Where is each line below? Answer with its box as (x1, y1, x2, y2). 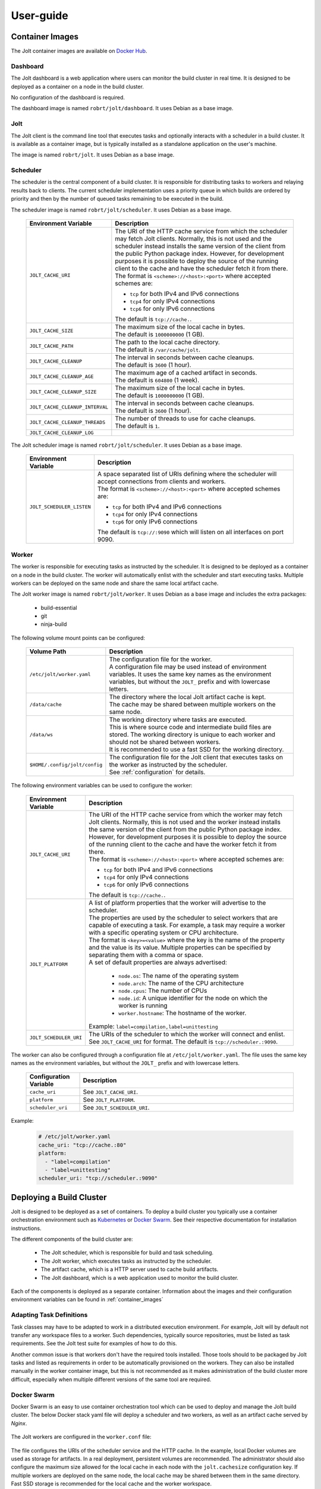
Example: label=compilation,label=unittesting (89, 1022, 218, 1030)
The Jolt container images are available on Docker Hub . (11, 48, 147, 55)
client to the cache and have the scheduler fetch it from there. (115, 264, 288, 272)
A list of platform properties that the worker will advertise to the (89, 898, 266, 907)
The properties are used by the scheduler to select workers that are (89, 913, 278, 921)
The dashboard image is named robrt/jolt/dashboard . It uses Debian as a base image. (11, 105, 234, 112)
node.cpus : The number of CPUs (118, 986, 207, 995)
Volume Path (29, 647, 67, 656)
